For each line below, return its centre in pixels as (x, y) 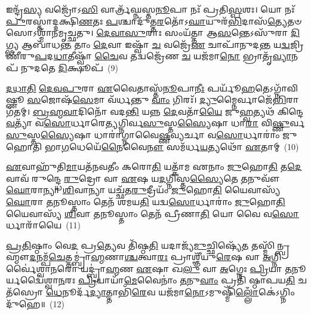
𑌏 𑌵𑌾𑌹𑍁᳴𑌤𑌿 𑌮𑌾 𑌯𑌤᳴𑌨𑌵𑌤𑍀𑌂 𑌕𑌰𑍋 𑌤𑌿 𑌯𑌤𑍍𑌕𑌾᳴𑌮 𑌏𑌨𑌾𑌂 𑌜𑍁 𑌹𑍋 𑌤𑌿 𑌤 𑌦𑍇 (154, 166)
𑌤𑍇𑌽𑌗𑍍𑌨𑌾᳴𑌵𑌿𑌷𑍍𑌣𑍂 (277, 88)
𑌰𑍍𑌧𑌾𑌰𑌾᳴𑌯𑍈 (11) (44, 225)
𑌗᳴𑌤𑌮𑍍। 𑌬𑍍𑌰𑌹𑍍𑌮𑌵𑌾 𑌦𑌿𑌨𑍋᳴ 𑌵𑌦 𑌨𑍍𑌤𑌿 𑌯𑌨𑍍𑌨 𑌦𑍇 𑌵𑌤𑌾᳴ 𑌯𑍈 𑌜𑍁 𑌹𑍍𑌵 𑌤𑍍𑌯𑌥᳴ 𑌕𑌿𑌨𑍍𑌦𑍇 (155, 111)
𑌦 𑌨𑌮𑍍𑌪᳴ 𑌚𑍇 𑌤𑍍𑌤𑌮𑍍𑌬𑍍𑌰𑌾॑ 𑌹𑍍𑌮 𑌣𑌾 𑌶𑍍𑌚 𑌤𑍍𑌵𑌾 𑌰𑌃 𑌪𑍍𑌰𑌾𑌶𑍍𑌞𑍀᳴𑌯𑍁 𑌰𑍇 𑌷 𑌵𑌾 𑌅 (150, 257)
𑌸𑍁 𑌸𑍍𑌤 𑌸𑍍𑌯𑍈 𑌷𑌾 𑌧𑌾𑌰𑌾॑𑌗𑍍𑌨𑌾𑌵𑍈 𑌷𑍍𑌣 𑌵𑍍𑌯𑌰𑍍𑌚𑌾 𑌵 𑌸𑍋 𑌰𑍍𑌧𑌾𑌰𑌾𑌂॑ (143, 134)
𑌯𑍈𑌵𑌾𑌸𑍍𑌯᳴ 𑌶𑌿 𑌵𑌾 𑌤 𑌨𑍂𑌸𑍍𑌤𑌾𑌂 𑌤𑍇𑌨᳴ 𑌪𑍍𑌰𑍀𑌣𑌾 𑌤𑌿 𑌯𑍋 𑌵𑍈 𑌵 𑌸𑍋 (153, 213)
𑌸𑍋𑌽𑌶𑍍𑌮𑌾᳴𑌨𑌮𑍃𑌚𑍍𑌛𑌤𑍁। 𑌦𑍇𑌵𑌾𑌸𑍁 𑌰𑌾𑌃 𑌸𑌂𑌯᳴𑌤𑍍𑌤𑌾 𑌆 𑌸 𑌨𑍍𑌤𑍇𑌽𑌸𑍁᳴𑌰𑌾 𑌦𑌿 (153, 33)
